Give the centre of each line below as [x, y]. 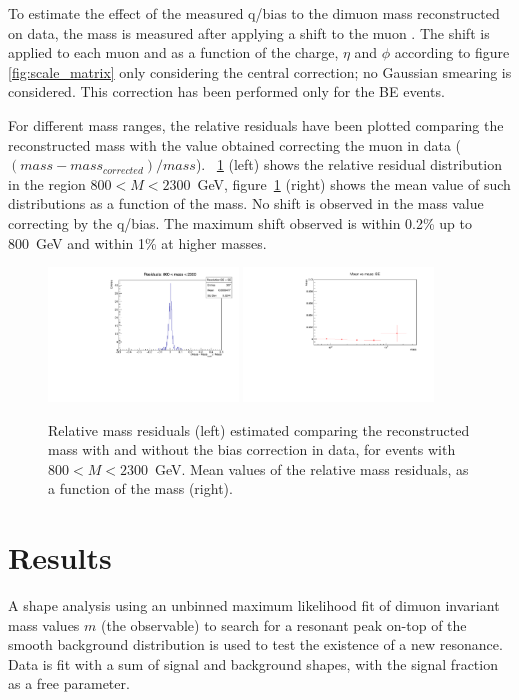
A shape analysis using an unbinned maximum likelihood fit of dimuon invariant [254, 605]
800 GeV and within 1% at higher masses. [137, 242]
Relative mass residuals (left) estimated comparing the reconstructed [259, 429]
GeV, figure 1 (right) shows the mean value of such [354, 183]
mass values [44, 624]
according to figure [452, 52]
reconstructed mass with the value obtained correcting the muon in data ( [235, 144]
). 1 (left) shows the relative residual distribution [348, 164]
